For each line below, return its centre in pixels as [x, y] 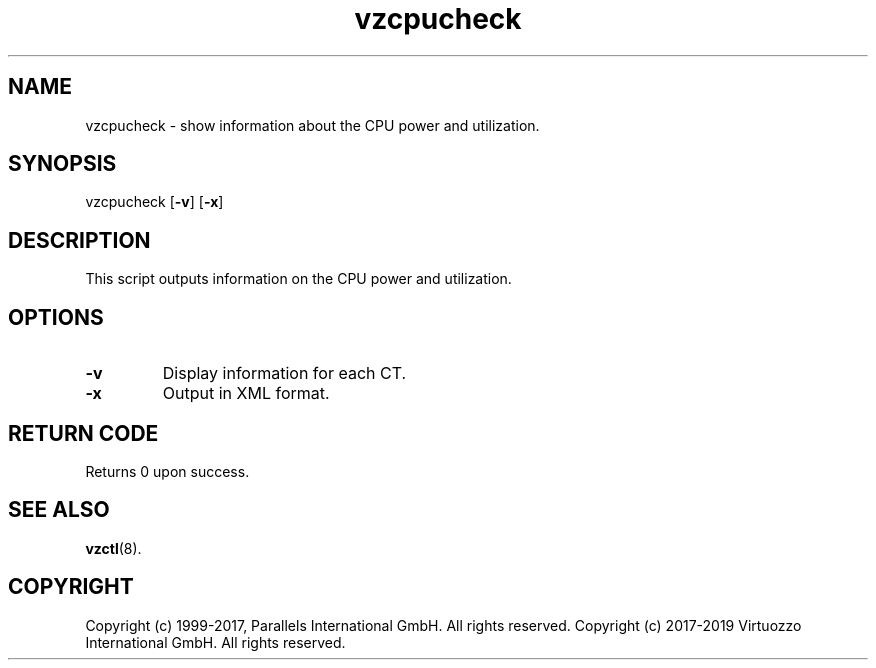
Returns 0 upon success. [167, 471]
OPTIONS [56, 317]
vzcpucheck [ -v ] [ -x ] [154, 202]
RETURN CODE [83, 433]
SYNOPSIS [62, 164]
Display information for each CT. [284, 373]
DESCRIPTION [79, 240]
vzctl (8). [113, 548]
